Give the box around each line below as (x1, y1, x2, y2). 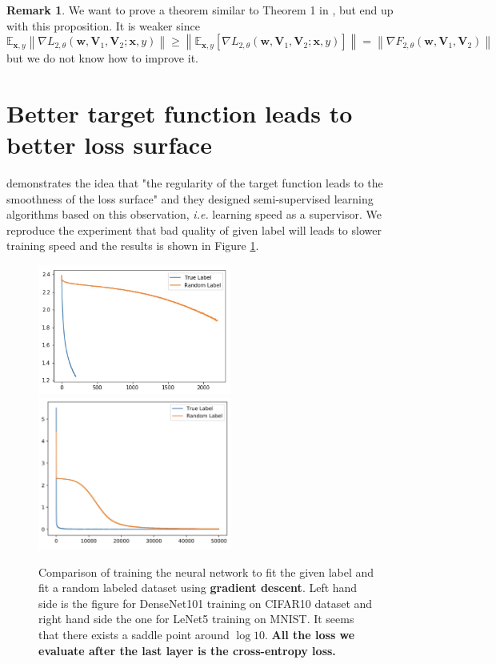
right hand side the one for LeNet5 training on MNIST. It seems (38, 610, 354, 627)
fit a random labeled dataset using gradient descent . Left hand (38, 579, 358, 596)
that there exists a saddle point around (38, 626, 230, 643)
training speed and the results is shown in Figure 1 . (6, 237, 259, 254)
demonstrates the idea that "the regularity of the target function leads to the (6, 175, 383, 191)
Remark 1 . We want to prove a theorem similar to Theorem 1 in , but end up (6, 2, 394, 18)
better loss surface (6, 128, 212, 161)
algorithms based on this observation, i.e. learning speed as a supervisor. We (6, 206, 382, 223)
